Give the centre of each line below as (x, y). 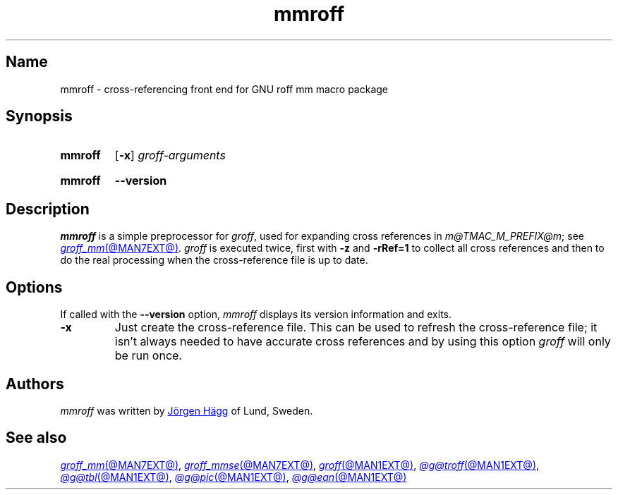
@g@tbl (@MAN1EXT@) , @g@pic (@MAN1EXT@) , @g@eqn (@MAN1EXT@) (234, 477)
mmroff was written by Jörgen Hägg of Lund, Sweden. (187, 410)
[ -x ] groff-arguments (170, 155)
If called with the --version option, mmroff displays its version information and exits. (256, 314)
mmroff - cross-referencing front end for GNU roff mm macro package (224, 89)
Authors (35, 384)
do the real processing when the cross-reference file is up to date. (214, 260)
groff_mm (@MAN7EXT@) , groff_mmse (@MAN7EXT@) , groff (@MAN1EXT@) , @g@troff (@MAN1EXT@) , (300, 465)
